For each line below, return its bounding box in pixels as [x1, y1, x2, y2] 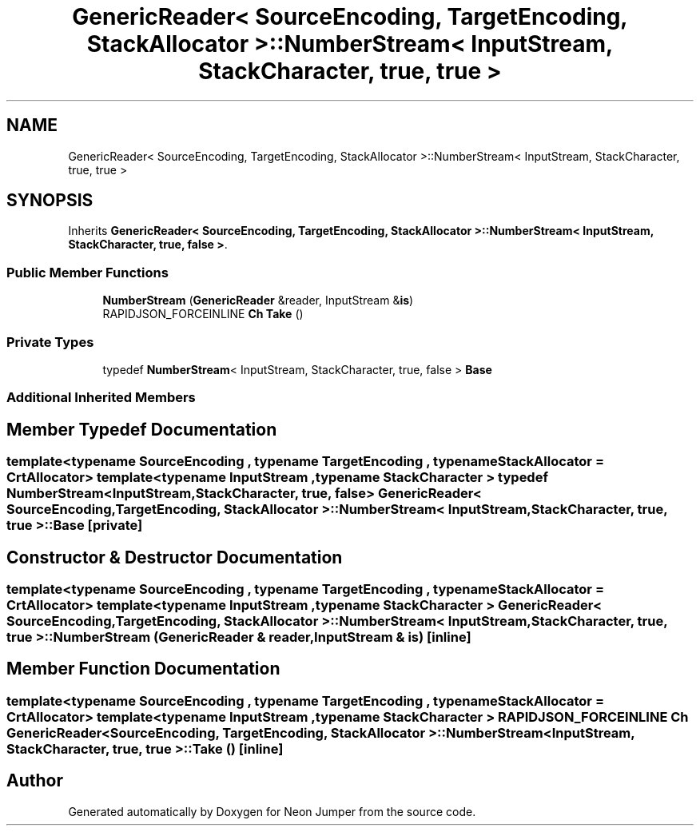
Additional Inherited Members [6, 389, 196, 406]
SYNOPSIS [6, 190, 93, 211]
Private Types [6, 333, 94, 350]
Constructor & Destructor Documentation [6, 547, 343, 567]
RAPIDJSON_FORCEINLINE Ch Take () [102, 307, 304, 321]
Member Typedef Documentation [6, 419, 277, 440]
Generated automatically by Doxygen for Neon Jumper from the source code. [68, 804, 476, 818]
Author [6, 770, 63, 791]
